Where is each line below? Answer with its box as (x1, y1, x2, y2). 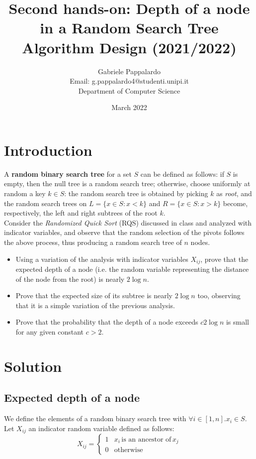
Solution (4, 355, 62, 376)
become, (223, 198, 248, 208)
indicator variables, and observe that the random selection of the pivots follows (4, 227, 245, 237)
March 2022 (111, 102, 147, 113)
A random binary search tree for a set (4, 168, 132, 179)
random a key (4, 188, 46, 198)
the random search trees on (4, 198, 87, 208)
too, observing (197, 290, 241, 301)
